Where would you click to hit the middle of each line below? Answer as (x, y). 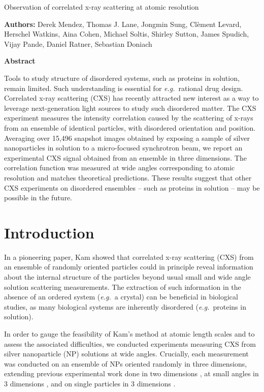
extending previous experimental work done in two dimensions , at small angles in (131, 373)
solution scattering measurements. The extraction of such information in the (123, 287)
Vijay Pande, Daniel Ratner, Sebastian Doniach (78, 43)
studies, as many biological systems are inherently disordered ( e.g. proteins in (125, 306)
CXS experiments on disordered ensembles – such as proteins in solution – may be (132, 187)
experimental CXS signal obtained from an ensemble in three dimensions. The (125, 157)
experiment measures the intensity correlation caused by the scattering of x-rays (129, 118)
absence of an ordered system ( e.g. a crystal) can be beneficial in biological (121, 297)
